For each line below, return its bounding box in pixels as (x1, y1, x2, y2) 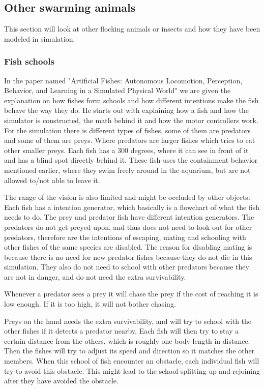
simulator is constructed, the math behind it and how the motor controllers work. (4, 114, 258, 125)
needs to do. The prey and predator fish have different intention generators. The (4, 212, 254, 222)
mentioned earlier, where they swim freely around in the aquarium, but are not (4, 164, 251, 175)
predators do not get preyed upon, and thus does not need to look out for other (4, 221, 252, 232)
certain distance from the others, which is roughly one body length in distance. (4, 335, 250, 346)
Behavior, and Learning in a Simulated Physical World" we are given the (4, 85, 231, 96)
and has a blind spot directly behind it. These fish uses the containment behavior (4, 155, 258, 165)
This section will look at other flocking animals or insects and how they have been (4, 23, 260, 34)
